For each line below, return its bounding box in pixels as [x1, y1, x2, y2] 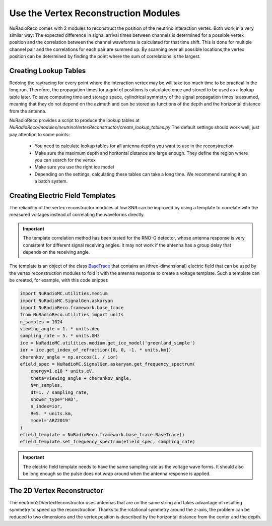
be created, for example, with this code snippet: [9, 277, 109, 283]
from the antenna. [9, 108, 46, 114]
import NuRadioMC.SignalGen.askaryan [20, 298, 113, 304]
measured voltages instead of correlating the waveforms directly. [9, 212, 145, 218]
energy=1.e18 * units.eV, [30, 368, 95, 374]
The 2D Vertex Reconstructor [9, 486, 103, 495]
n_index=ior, [30, 403, 63, 410]
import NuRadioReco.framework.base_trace [20, 305, 124, 310]
